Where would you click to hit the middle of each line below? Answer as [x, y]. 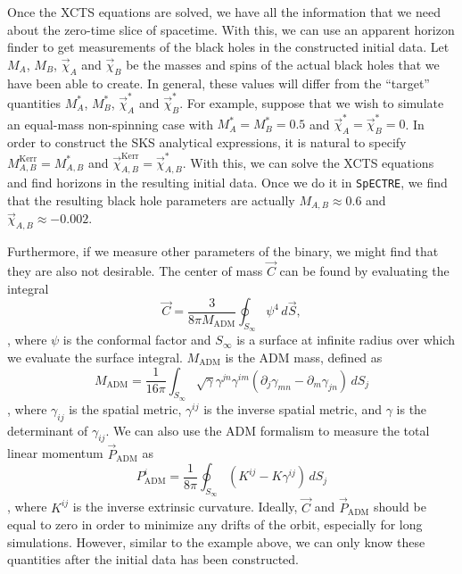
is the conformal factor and [137, 340]
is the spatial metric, [125, 408]
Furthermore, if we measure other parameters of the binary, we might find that [223, 251]
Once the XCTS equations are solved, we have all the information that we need [224, 12]
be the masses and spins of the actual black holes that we [283, 64]
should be [400, 507]
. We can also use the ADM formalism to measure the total [268, 430]
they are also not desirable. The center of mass [135, 271]
